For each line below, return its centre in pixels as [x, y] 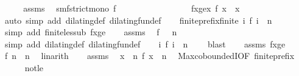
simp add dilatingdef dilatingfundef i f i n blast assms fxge [145, 43]
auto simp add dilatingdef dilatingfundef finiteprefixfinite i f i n [138, 20]
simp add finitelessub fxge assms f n [91, 32]
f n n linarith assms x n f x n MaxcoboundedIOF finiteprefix [149, 56]
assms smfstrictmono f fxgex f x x [132, 8]
